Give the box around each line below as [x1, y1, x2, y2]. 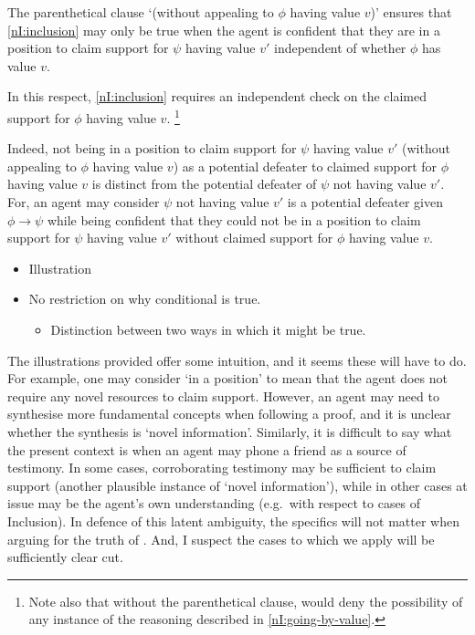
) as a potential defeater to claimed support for [173, 156, 438, 175]
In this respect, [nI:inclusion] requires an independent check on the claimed [7, 87, 427, 106]
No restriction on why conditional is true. [28, 289, 261, 308]
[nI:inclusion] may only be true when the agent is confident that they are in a [7, 20, 440, 39]
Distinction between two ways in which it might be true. [50, 319, 366, 338]
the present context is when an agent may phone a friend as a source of [7, 440, 406, 459]
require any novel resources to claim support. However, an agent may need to [7, 386, 439, 405]
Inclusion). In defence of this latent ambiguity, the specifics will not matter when [7, 511, 460, 530]
